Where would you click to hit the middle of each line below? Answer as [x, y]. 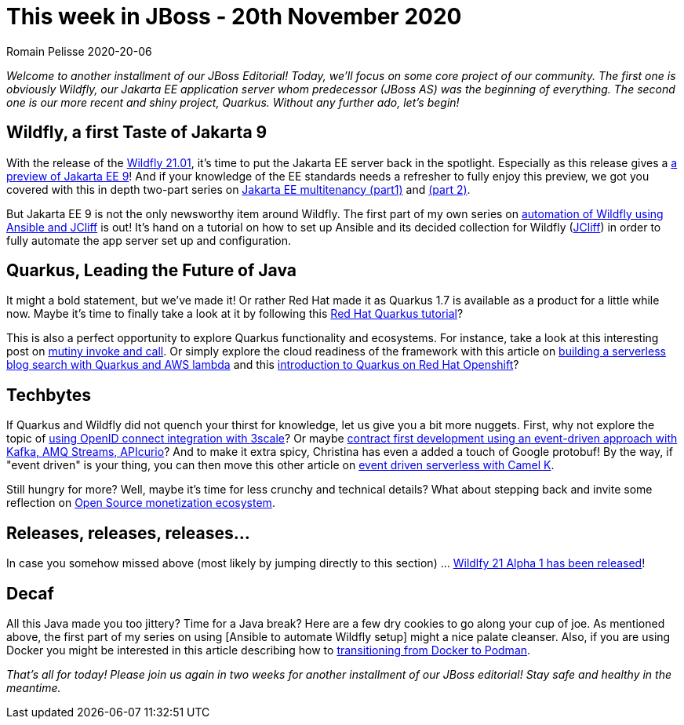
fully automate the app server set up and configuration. [149, 240]
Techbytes [49, 395]
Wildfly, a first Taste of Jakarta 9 [137, 133]
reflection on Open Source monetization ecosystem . [141, 503]
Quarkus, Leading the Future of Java [152, 271]
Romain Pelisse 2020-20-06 [79, 51]
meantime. [34, 687]
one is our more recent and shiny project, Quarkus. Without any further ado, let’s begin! [233, 102]
